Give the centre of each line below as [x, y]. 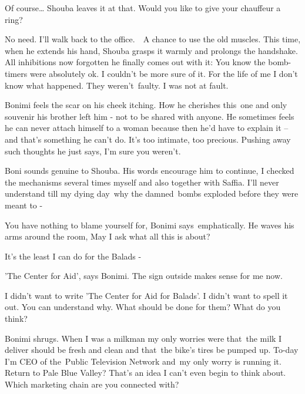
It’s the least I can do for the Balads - [73, 256]
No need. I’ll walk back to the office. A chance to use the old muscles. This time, [153, 39]
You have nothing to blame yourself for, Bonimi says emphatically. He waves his [150, 225]
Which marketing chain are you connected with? [92, 384]
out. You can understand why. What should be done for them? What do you [143, 307]
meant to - [24, 205]
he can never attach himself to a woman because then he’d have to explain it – [147, 128]
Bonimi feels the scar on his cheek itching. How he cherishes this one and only [146, 105]
